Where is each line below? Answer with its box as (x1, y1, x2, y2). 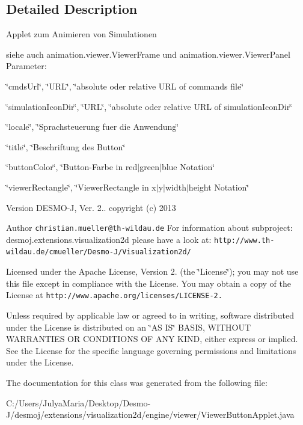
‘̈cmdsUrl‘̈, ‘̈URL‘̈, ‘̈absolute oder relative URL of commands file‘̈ (6, 79, 244, 92)
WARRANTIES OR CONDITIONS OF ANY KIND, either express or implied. (6, 332, 298, 345)
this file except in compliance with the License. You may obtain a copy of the (6, 277, 291, 289)
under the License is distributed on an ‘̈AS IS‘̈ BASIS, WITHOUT (6, 320, 251, 333)
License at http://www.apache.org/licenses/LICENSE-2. (6, 289, 222, 301)
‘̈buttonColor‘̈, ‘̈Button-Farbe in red (6, 161, 138, 173)
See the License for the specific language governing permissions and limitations (6, 344, 296, 356)
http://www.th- (214, 236, 275, 245)
